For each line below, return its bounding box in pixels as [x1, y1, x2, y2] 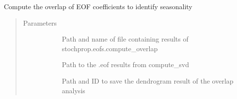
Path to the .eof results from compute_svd [62, 59, 190, 70]
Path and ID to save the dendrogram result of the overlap [62, 75, 234, 85]
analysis [62, 85, 85, 95]
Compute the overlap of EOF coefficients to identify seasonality [4, 1, 192, 11]
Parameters [23, 17, 57, 28]
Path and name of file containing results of [62, 34, 189, 44]
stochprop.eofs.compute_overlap [62, 43, 158, 53]
